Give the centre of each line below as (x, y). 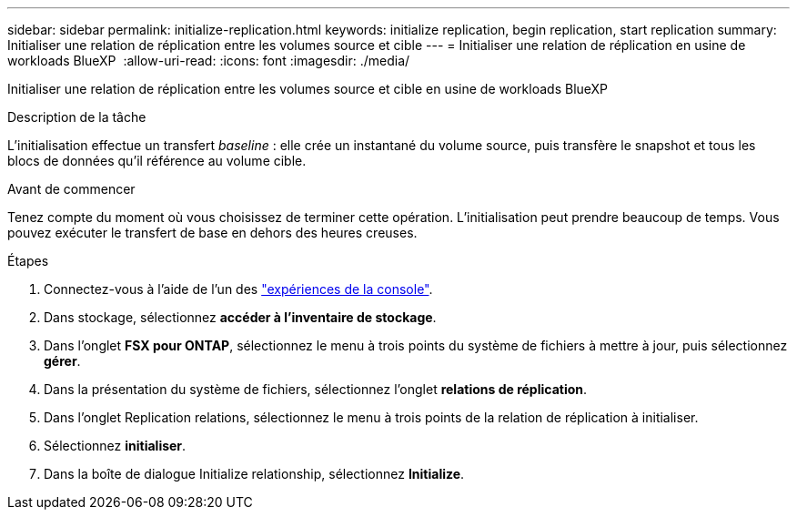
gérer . (62, 361)
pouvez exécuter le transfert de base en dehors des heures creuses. (212, 233)
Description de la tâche (77, 117)
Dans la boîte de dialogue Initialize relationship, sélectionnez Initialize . (254, 474)
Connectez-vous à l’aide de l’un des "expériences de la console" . (238, 289)
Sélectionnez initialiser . (115, 446)
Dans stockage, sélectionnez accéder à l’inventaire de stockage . (240, 317)
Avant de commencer (71, 189)
